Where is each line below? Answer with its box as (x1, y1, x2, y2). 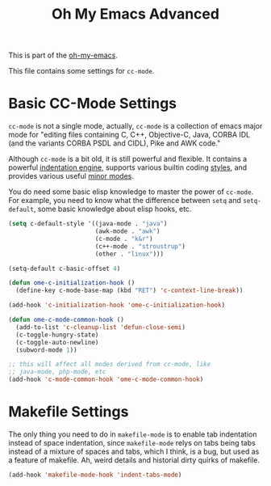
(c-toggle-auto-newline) (15, 338, 99, 346)
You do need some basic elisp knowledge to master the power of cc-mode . (8, 187, 254, 197)
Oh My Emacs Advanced (51, 5, 220, 23)
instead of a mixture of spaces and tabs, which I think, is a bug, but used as (8, 446, 260, 456)
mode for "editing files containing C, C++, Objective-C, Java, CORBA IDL (8, 130, 251, 140)
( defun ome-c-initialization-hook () (8, 279, 135, 287)
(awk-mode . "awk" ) (94, 227, 161, 235)
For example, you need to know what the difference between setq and (8, 196, 242, 205)
